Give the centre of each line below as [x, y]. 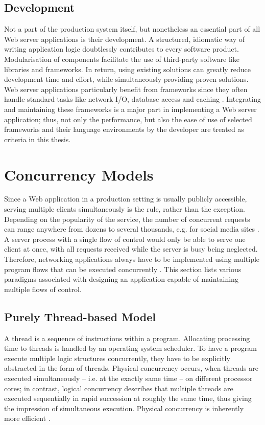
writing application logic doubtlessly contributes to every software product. [122, 49]
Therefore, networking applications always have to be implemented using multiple [132, 259]
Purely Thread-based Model [80, 316]
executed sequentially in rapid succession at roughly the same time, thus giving [128, 398]
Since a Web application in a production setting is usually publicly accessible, [126, 199]
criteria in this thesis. [38, 139]
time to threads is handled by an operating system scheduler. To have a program [130, 348]
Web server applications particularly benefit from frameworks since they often [126, 89]
